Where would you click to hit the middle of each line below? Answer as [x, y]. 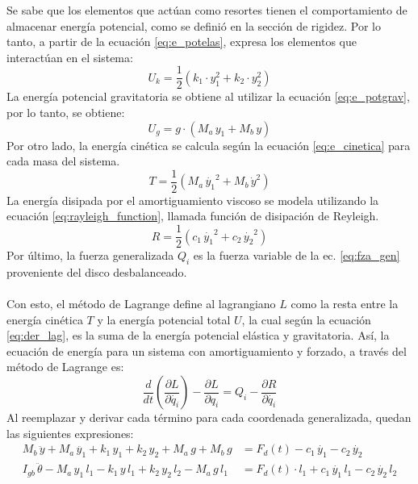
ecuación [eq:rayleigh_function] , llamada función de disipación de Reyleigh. [193, 216]
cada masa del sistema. [63, 161]
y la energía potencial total [164, 319]
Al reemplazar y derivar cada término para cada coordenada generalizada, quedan [209, 417]
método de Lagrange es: [65, 367]
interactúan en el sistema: [70, 57]
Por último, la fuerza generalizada [90, 255]
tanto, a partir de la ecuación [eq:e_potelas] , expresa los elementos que [182, 42]
